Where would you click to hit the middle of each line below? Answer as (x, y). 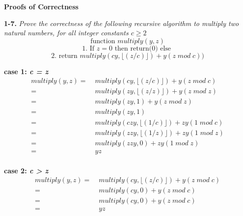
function (103, 41)
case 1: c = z (26, 71)
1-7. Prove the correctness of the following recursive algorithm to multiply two (121, 23)
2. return (64, 56)
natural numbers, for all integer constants (66, 33)
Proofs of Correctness (41, 6)
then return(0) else (143, 48)
